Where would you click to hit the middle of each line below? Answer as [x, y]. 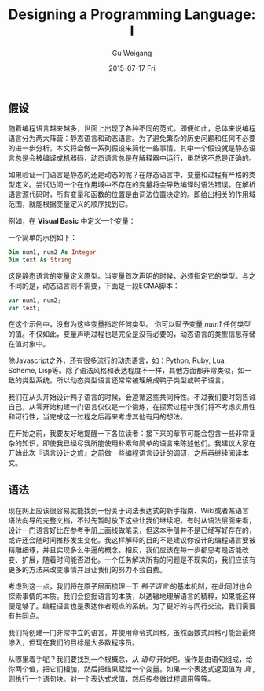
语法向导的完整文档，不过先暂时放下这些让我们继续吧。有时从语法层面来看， [132, 520]
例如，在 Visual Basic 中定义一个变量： [72, 221]
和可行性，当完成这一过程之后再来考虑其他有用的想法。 [97, 416]
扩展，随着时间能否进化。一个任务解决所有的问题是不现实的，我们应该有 [139, 560]
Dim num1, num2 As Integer [52, 253]
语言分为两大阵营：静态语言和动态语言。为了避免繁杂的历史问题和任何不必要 [132, 139]
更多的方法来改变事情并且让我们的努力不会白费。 [87, 569]
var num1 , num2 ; [35, 301]
